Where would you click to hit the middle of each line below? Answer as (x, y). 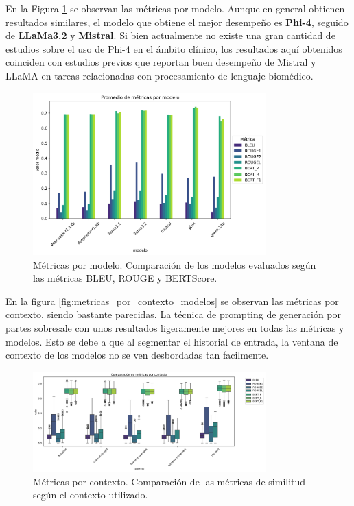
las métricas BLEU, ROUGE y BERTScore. (125, 278)
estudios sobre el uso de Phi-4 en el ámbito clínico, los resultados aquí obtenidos (174, 48)
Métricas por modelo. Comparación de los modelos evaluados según (175, 264)
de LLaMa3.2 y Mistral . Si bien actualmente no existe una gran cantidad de (170, 35)
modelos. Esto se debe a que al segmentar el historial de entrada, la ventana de (172, 341)
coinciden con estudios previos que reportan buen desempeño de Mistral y (161, 62)
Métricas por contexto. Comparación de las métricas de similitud (169, 481)
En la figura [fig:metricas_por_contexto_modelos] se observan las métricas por (172, 301)
